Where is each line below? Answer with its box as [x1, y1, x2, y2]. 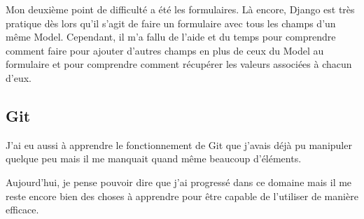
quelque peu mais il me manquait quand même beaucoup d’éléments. [6, 151, 302, 166]
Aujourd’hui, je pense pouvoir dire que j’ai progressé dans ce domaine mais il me [6, 174, 352, 189]
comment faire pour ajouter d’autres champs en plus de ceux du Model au [6, 43, 324, 57]
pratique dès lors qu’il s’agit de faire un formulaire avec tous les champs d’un [6, 15, 336, 30]
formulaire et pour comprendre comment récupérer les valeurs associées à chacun [6, 57, 352, 71]
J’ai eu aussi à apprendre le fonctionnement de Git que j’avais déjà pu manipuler [6, 137, 352, 152]
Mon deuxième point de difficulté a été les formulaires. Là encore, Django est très [6, 2, 355, 16]
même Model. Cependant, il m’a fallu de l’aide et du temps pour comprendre [6, 29, 336, 44]
